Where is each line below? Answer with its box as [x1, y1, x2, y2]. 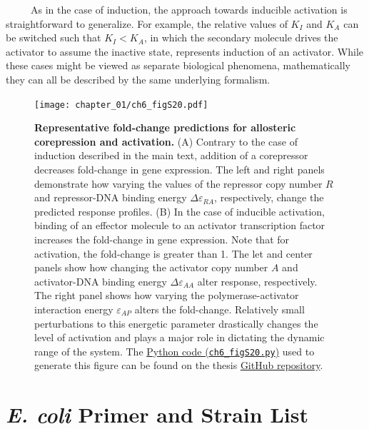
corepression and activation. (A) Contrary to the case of [34, 133, 298, 148]
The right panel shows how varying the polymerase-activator [34, 288, 299, 303]
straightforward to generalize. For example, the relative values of [6, 16, 288, 31]
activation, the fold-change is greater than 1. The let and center [34, 246, 313, 261]
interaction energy [34, 301, 113, 316]
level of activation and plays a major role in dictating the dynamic [34, 330, 325, 345]
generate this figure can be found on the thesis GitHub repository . [34, 358, 323, 373]
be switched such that [6, 30, 101, 45]
